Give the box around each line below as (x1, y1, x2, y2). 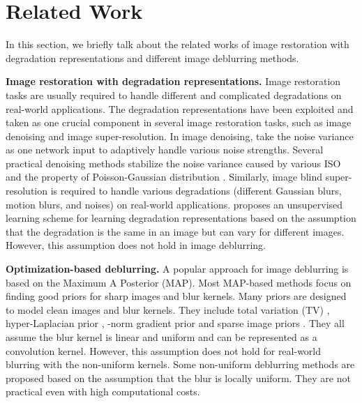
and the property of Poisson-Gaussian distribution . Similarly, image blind (6, 169, 322, 184)
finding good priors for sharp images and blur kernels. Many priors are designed (6, 289, 347, 303)
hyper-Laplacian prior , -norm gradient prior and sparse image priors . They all (6, 316, 345, 330)
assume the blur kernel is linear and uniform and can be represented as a (6, 330, 317, 344)
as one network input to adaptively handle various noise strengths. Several (6, 142, 324, 157)
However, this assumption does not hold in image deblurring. (6, 238, 266, 252)
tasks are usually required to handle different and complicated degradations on (6, 87, 342, 102)
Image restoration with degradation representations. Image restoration (6, 74, 341, 89)
